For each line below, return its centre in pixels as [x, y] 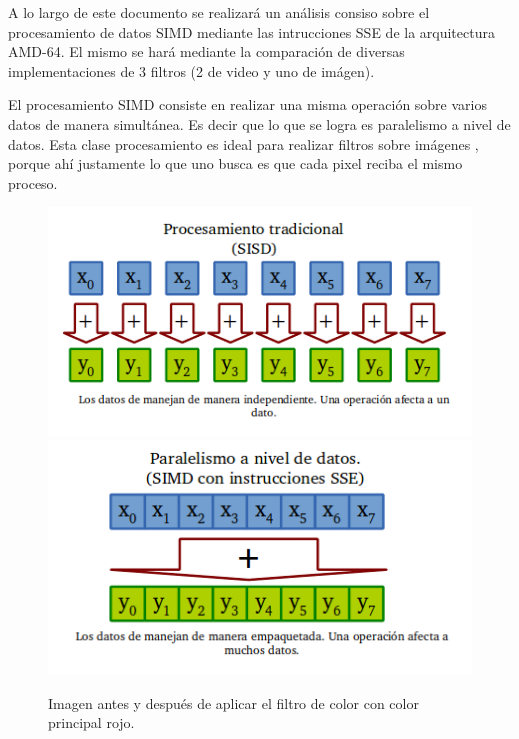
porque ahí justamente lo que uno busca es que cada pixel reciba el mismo [235, 163]
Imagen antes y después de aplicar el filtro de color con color [233, 702]
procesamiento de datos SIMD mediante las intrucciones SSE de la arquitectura [251, 31]
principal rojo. [91, 722]
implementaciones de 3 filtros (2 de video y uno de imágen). [191, 70]
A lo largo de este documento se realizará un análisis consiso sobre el [219, 12]
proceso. [33, 182]
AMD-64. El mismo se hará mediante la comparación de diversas [206, 51]
